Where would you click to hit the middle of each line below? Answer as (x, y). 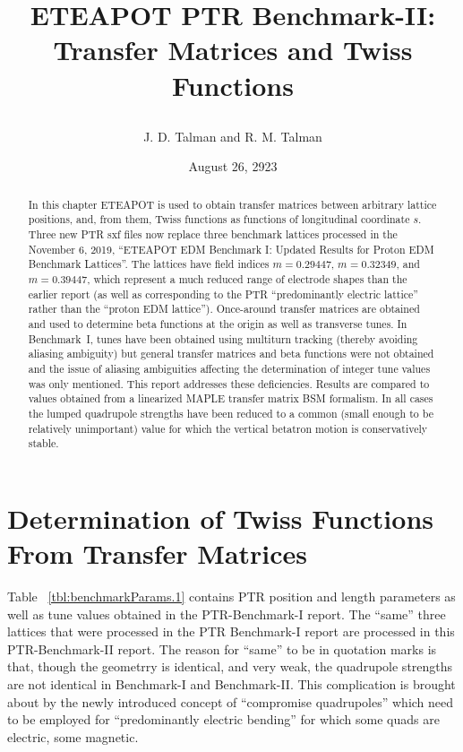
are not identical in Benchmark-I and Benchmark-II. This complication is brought (231, 683)
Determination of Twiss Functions (221, 518)
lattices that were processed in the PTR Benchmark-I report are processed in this (231, 631)
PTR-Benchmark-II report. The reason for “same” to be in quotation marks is (222, 648)
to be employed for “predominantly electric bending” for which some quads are (223, 719)
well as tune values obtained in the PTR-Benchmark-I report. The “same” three (227, 614)
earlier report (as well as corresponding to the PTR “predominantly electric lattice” (223, 294)
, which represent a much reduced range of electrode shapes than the (247, 279)
